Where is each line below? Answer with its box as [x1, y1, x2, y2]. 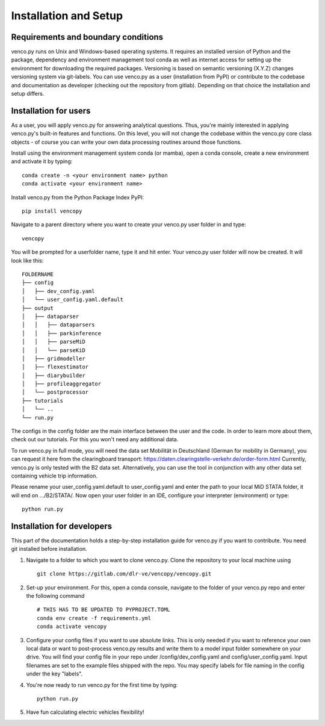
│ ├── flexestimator [22, 364, 89, 370]
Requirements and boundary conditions [11, 32, 164, 42]
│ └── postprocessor [22, 389, 89, 396]
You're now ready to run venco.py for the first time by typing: [26, 681, 178, 689]
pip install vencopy [22, 208, 82, 215]
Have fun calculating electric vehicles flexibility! [26, 709, 144, 716]
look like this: [11, 256, 44, 264]
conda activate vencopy [37, 623, 107, 630]
